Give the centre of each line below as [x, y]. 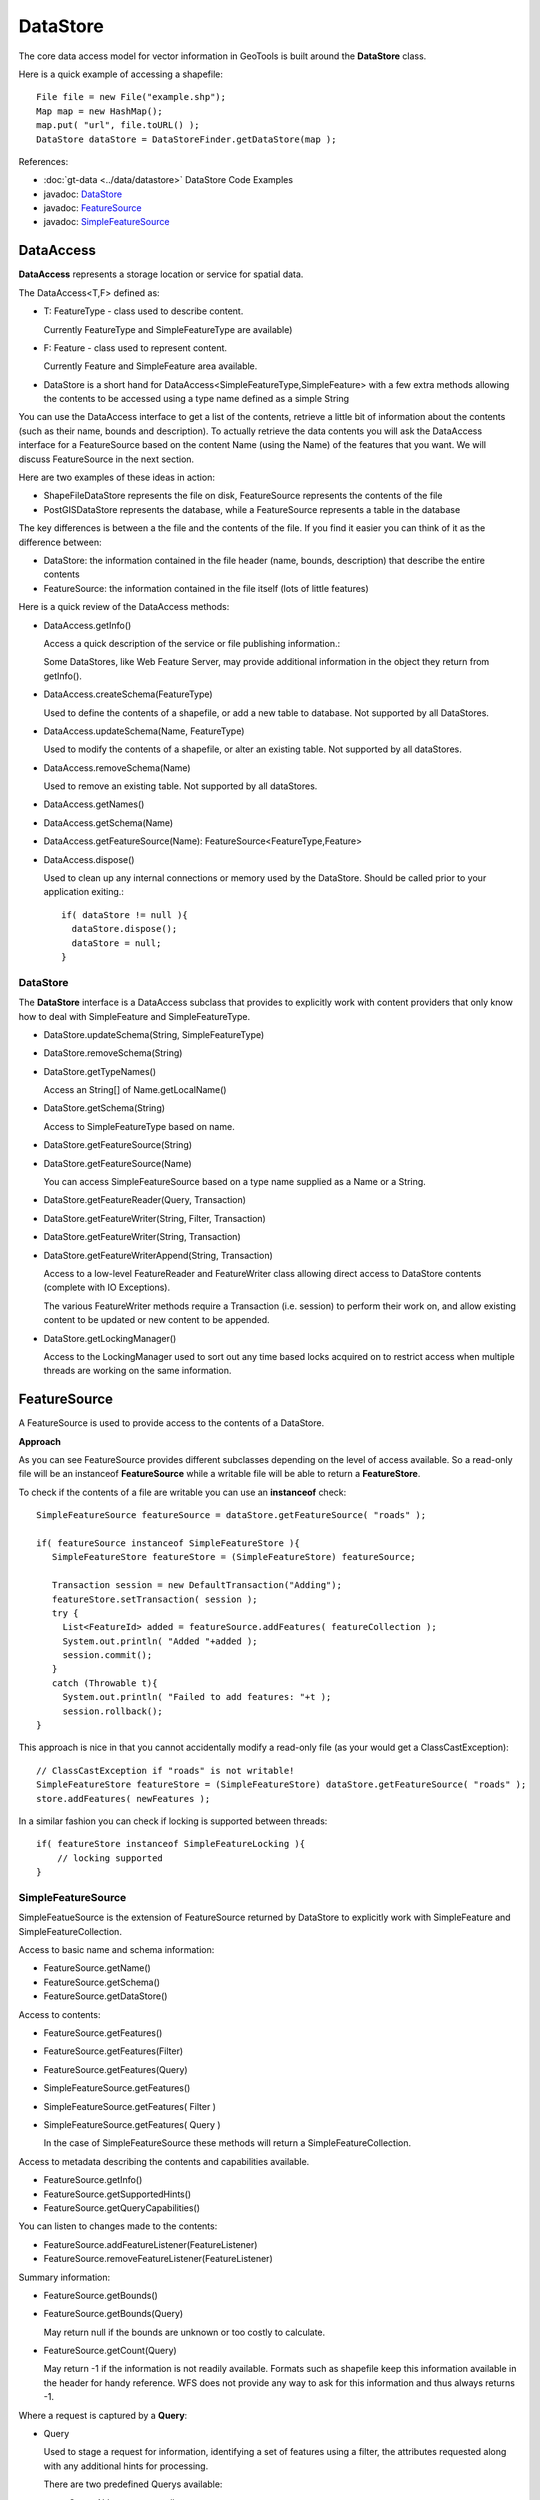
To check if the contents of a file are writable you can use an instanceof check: [182, 1492]
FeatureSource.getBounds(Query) [113, 2314]
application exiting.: [84, 892]
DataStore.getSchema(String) [104, 1108]
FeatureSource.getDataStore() [105, 1996]
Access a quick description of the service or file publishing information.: [191, 643]
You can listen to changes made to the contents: [118, 2226]
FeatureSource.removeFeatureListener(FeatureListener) [158, 2259]
